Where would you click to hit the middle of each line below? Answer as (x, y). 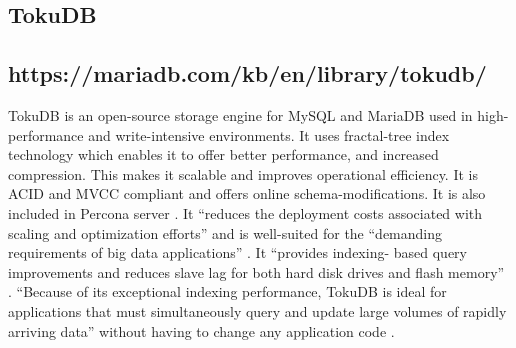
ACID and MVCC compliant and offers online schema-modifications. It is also (247, 193)
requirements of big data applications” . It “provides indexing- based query (237, 252)
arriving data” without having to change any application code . (201, 330)
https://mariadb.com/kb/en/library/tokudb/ (247, 73)
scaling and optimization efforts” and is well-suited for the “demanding (225, 232)
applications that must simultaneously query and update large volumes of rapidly (257, 310)
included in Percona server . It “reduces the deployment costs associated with (245, 212)
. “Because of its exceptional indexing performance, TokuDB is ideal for (227, 291)
